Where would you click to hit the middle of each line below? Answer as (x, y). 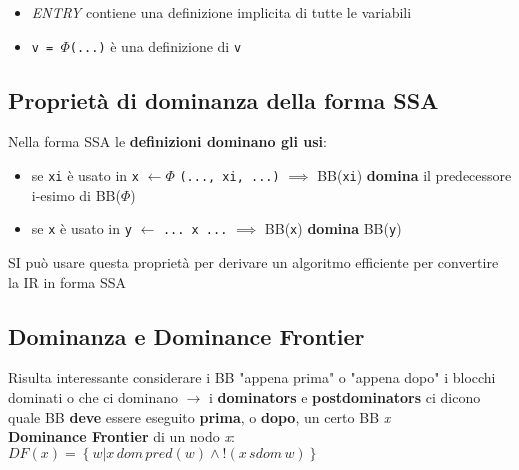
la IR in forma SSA (67, 281)
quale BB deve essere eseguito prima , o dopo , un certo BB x (199, 416)
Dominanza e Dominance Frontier (186, 335)
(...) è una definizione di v (155, 45)
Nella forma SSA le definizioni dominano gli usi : (167, 141)
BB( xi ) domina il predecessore (414, 175)
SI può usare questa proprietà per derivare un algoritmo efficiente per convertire (253, 261)
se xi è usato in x (85, 175)
